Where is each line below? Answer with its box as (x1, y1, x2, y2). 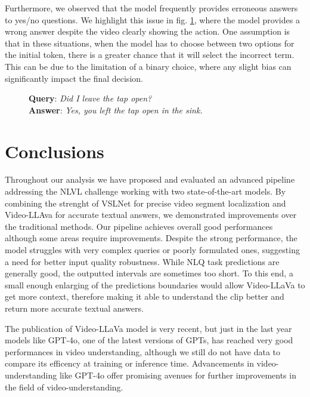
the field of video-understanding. (5, 380, 123, 393)
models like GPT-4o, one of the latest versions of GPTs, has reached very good (5, 334, 293, 346)
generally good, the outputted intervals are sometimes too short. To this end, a (5, 267, 293, 279)
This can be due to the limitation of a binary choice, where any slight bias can (5, 60, 292, 72)
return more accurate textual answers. (5, 302, 144, 314)
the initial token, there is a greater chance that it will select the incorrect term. (5, 48, 294, 61)
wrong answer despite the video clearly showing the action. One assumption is (5, 25, 290, 38)
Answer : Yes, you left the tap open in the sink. (29, 103, 203, 116)
